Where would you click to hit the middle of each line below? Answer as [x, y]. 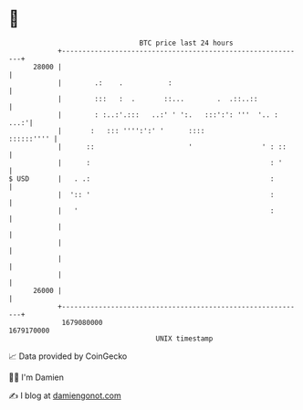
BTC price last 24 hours [186, 43]
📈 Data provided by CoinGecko [68, 356]
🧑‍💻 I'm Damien [37, 377]
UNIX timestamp [184, 338]
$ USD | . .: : [141, 179]
